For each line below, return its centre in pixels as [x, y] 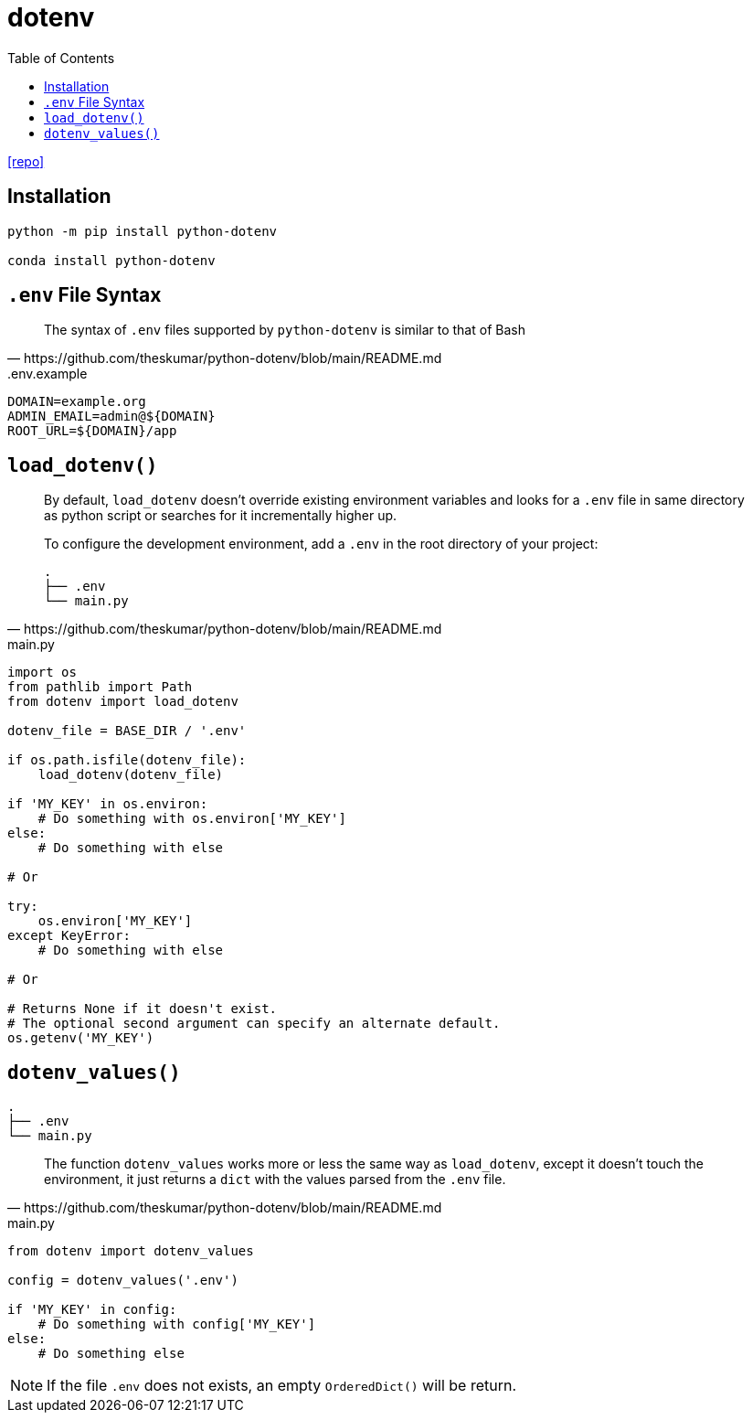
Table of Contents [61, 58]
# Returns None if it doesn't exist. [143, 1009]
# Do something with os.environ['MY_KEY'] [192, 819]
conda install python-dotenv [111, 260]
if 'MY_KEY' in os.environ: [108, 804]
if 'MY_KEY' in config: [92, 1310]
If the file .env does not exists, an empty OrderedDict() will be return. [282, 1386]
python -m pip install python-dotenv [143, 231]
